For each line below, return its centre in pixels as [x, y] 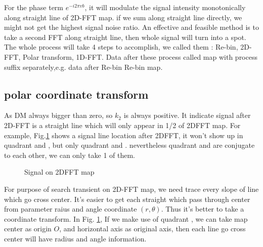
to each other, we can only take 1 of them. [70, 155]
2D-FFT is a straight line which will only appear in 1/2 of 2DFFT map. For [122, 125]
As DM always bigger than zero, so [58, 115]
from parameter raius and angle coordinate [71, 209]
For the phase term [34, 7]
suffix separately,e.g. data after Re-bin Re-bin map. [83, 67]
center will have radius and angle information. [75, 238]
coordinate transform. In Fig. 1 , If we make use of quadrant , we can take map [126, 218]
